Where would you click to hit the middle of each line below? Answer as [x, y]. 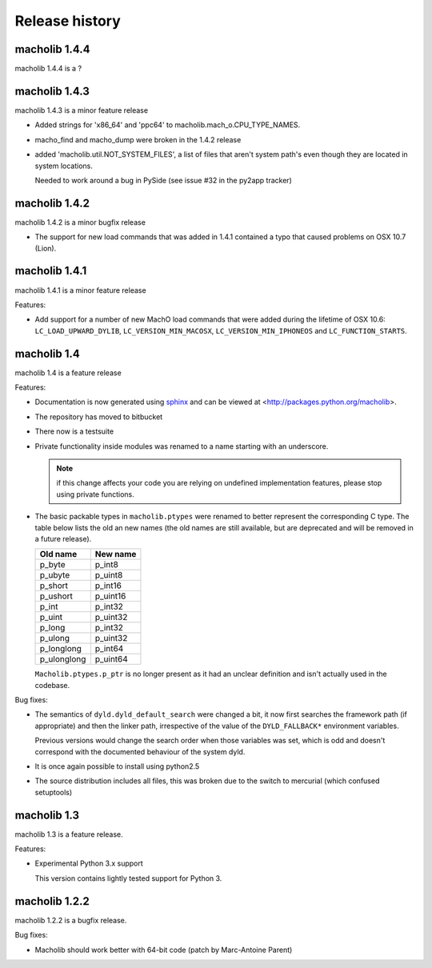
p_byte [52, 565]
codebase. [52, 685]
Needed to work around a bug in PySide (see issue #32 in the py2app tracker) [163, 180]
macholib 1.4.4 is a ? [48, 69]
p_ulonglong [63, 659]
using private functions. [96, 494]
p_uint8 [109, 575]
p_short [54, 586]
